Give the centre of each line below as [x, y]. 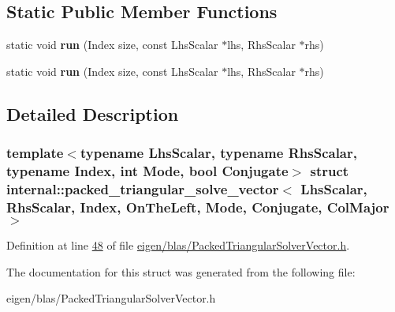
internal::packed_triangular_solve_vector [143, 188]
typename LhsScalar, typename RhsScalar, [218, 153]
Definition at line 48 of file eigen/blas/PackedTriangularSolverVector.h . [178, 245]
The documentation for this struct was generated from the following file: [181, 271]
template [35, 153]
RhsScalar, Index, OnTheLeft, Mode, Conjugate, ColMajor [198, 207]
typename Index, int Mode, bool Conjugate [147, 171]
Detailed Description [93, 113]
